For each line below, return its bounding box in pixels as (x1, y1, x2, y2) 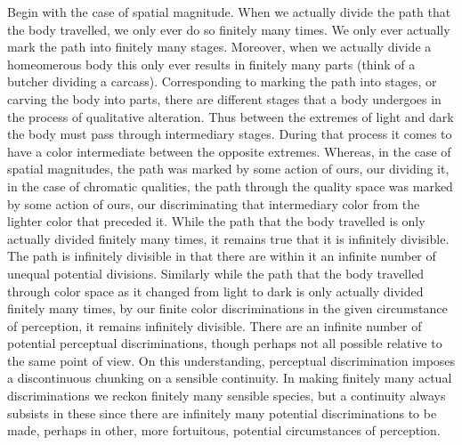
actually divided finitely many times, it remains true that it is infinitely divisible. (7, 229, 450, 247)
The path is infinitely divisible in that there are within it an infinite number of (7, 247, 436, 265)
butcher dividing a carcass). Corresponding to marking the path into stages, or (7, 72, 437, 91)
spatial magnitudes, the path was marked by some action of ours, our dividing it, (7, 159, 450, 178)
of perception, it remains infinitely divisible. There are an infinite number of (7, 316, 422, 335)
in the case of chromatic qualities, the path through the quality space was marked (7, 176, 453, 195)
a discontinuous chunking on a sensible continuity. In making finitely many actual (7, 368, 452, 387)
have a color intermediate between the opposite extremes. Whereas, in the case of (7, 142, 451, 160)
